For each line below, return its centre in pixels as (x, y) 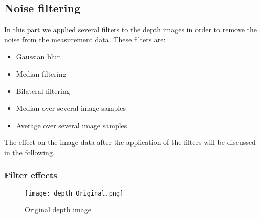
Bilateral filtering (43, 91)
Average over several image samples (72, 125)
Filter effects (31, 175)
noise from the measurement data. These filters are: (85, 39)
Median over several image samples (71, 108)
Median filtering (41, 73)
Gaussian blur (38, 56)
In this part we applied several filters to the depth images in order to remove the (131, 29)
